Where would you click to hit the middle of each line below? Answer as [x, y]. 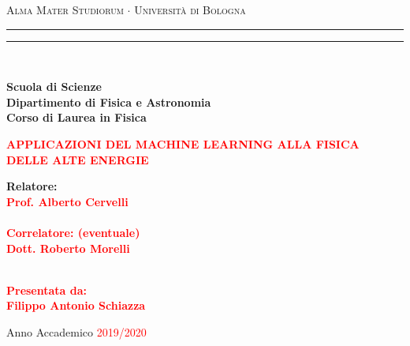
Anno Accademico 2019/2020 [76, 331]
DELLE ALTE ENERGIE [78, 159]
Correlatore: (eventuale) [73, 232]
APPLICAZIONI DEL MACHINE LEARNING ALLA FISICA [183, 143]
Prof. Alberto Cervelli [67, 201]
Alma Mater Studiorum [65, 9]
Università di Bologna [190, 9]
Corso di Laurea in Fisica [76, 117]
